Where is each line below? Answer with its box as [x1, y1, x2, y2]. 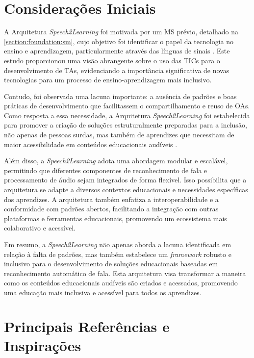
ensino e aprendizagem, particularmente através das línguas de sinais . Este [4, 46, 230, 56]
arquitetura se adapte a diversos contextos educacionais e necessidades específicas [4, 184, 248, 195]
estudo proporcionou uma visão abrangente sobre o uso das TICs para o [4, 55, 220, 65]
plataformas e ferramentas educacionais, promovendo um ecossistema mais [4, 213, 227, 223]
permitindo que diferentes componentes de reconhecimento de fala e [4, 165, 207, 175]
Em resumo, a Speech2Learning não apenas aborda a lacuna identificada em [4, 239, 231, 249]
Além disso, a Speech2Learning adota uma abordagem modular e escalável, [4, 155, 228, 166]
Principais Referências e [4, 316, 170, 336]
